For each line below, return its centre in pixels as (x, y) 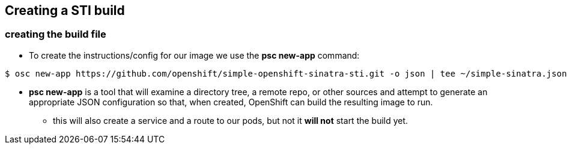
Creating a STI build (65, 10)
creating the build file (56, 34)
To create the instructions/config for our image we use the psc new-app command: (194, 55)
